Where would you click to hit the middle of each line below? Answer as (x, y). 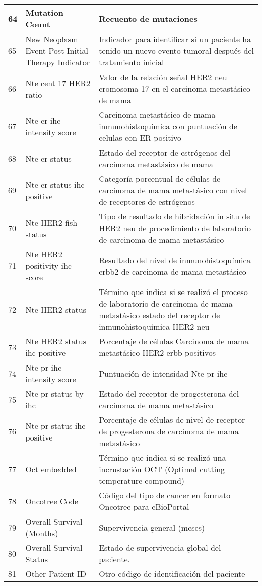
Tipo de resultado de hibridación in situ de (175, 216)
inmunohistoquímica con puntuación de (168, 126)
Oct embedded (51, 469)
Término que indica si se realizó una (162, 457)
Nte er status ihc (55, 184)
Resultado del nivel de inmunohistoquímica (175, 260)
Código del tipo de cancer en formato (165, 495)
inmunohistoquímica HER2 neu (154, 326)
